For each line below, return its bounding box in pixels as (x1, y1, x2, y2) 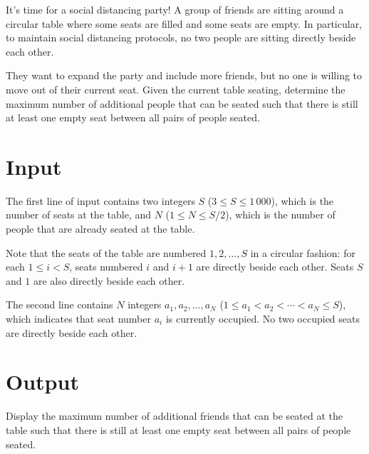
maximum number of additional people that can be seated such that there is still (6, 96, 358, 111)
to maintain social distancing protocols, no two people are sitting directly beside (6, 30, 356, 45)
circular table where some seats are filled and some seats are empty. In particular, (6, 16, 363, 31)
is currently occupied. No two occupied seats (165, 311, 360, 326)
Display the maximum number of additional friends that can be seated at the (6, 408, 343, 423)
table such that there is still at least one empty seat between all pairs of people (6, 422, 351, 437)
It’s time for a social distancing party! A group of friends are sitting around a (6, 2, 344, 16)
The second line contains (6, 297, 113, 312)
